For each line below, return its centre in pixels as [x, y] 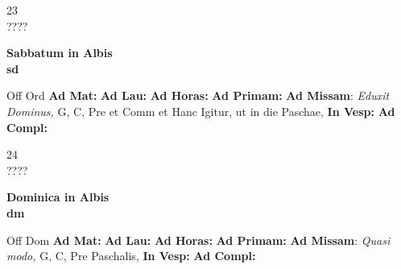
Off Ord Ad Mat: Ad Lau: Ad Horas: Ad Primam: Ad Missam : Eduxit [198, 95]
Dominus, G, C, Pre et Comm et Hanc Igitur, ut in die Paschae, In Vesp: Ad [201, 111]
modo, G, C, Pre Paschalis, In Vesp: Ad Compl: [131, 256]
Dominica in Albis [58, 197]
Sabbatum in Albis [60, 53]
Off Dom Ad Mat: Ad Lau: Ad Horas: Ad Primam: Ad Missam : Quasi [198, 240]
